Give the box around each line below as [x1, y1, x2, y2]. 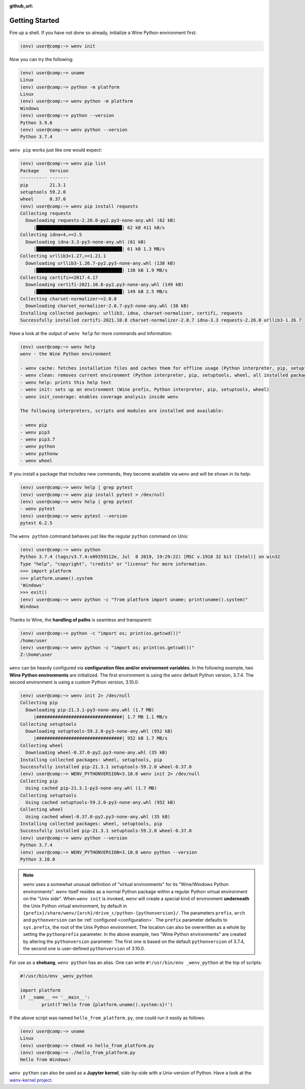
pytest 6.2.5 [20, 520, 53, 526]
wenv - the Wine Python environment [20, 351, 112, 357]
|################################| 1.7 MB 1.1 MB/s [33, 714, 168, 720]
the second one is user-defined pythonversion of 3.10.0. [23, 945, 145, 951]
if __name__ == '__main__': [20, 994, 90, 1000]
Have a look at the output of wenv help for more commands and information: [9, 330, 172, 336]
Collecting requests [20, 211, 71, 216]
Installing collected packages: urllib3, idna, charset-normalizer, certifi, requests [20, 310, 243, 316]
